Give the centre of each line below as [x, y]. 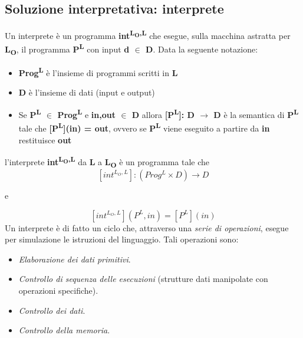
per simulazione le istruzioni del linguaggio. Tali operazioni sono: [122, 239]
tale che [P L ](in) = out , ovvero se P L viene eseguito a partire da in [144, 127]
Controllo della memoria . [64, 330]
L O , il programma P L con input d [67, 49]
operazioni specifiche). [58, 290]
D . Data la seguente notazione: [202, 49]
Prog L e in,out [86, 114]
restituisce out [45, 140]
